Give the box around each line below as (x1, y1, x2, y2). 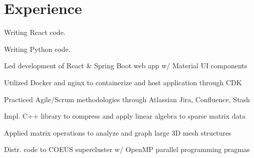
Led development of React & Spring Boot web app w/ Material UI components (4, 60, 247, 71)
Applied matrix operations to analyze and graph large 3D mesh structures (4, 127, 231, 138)
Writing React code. (4, 27, 66, 37)
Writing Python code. (4, 43, 71, 54)
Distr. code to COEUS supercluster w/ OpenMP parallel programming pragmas (4, 144, 250, 155)
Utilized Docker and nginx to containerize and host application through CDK (4, 77, 242, 87)
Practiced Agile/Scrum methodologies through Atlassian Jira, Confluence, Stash (4, 94, 250, 104)
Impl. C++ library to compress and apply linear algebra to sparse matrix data (4, 111, 246, 121)
